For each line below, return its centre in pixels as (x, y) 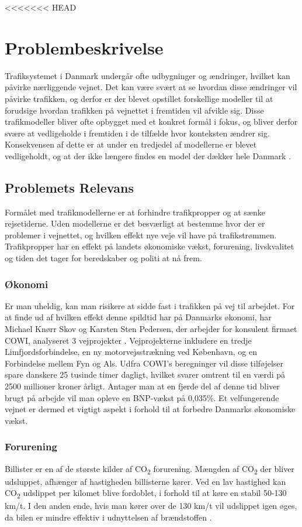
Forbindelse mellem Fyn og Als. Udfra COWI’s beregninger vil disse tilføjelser (144, 363)
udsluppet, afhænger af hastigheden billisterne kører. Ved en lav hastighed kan (145, 481)
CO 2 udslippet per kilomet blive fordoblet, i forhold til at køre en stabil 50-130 (146, 494)
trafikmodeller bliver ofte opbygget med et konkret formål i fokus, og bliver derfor (151, 122)
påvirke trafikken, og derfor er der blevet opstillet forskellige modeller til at (139, 98)
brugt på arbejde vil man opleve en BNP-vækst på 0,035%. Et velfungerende (142, 397)
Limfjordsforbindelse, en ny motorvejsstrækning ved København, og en (131, 352)
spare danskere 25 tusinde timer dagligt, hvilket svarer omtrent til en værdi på (145, 374)
